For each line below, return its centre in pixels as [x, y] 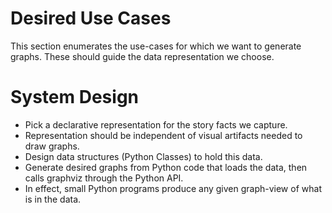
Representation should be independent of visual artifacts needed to [163, 135]
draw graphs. [52, 146]
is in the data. [53, 199]
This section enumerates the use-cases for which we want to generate [156, 46]
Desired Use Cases [91, 18]
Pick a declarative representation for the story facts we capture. [156, 124]
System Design [75, 97]
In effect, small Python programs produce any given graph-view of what [173, 188]
